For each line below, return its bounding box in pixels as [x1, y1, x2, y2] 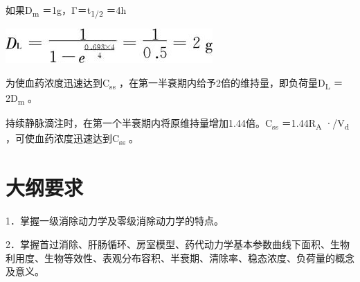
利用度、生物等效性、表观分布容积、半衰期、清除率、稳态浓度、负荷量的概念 [6, 250, 354, 265]
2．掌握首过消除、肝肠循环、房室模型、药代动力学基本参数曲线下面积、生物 [6, 236, 350, 251]
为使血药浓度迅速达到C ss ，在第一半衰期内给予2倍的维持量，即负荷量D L [6, 75, 330, 91]
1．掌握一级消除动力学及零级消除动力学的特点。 [6, 213, 224, 228]
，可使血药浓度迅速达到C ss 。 [6, 131, 138, 147]
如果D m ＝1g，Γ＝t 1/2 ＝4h [6, 3, 127, 19]
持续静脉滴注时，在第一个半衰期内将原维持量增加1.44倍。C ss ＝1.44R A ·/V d [6, 115, 350, 132]
